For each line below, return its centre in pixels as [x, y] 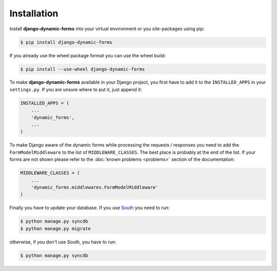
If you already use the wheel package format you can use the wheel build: [88, 55]
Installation [34, 13]
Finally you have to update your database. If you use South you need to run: [90, 208]
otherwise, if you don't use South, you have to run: [63, 242]
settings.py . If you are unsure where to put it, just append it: [76, 89]
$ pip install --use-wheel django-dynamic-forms [83, 69]
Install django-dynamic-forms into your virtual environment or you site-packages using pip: [107, 29]
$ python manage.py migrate [55, 228]
